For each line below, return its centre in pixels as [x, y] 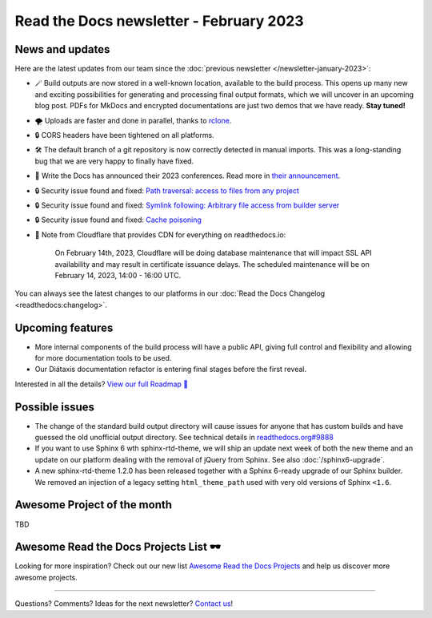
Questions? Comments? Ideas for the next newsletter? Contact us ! [124, 604]
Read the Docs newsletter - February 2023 [159, 21]
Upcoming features [64, 327]
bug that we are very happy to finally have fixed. [114, 161]
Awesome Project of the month [93, 505]
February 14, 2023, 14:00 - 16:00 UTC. [118, 275]
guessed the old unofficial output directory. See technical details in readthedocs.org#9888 [184, 438]
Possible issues [55, 407]
